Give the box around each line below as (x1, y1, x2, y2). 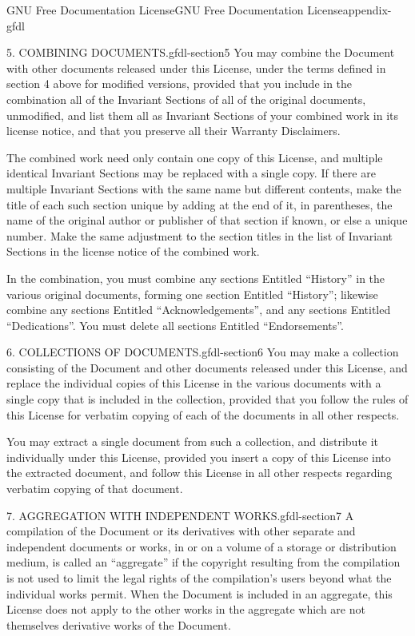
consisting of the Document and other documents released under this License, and (6, 359, 408, 376)
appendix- (342, 2, 392, 18)
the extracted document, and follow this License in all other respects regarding (6, 464, 393, 481)
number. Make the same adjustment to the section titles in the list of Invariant (6, 227, 393, 244)
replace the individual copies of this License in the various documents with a (6, 375, 381, 392)
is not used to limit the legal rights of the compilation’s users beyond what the (6, 570, 392, 586)
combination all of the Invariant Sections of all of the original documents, (6, 90, 366, 107)
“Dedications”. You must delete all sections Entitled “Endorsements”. (6, 316, 344, 333)
